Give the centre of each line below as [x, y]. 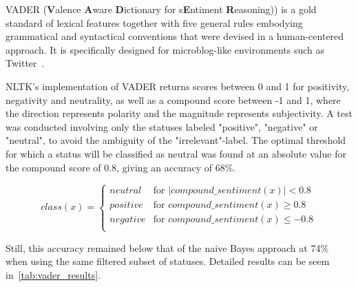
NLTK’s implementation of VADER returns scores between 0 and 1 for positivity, [178, 86]
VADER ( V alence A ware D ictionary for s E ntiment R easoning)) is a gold [161, 9]
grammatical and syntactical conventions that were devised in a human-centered [175, 36]
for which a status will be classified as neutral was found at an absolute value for [176, 153]
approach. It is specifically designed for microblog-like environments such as [165, 49]
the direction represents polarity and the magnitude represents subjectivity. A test [179, 113]
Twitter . [25, 63]
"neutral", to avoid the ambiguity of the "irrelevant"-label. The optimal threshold [176, 140]
